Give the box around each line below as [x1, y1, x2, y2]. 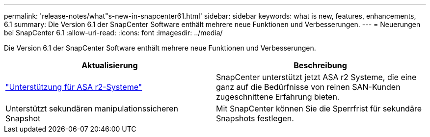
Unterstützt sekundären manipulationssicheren [5, 104, 178, 113]
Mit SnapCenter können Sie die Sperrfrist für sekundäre [216, 104, 422, 113]
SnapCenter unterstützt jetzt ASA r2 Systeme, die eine [216, 72, 417, 82]
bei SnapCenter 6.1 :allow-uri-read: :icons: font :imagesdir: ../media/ [4, 28, 223, 37]
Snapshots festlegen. [216, 113, 294, 123]
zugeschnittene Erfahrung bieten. [216, 92, 340, 102]
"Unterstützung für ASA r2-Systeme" [5, 82, 142, 92]
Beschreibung [294, 60, 347, 70]
